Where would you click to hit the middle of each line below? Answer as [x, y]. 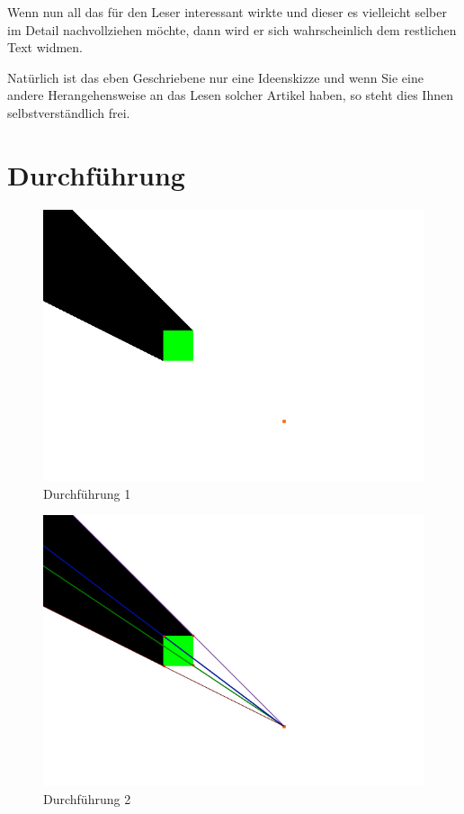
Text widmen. [45, 47]
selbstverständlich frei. [69, 112]
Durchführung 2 [87, 798]
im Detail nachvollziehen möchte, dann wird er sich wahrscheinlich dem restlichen [232, 29]
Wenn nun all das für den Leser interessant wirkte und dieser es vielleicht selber [228, 12]
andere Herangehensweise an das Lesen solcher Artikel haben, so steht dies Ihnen [230, 95]
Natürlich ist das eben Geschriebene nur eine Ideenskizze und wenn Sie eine [215, 77]
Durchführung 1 [87, 493]
